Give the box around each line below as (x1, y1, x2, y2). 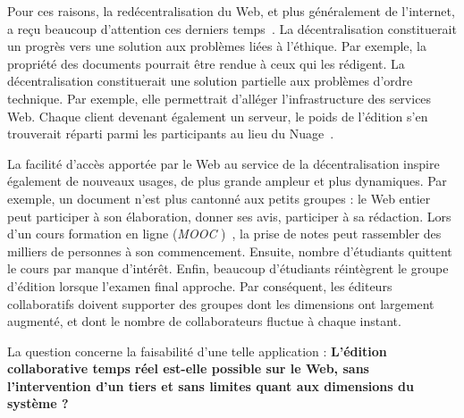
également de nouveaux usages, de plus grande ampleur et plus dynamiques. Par (7, 171, 447, 190)
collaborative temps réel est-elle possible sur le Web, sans (7, 359, 369, 378)
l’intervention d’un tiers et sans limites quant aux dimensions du (7, 376, 414, 395)
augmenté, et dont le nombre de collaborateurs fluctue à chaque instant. (7, 312, 401, 330)
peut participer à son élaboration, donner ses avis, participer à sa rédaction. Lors (7, 206, 451, 225)
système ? (7, 394, 69, 413)
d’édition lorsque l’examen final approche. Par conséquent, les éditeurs (7, 276, 392, 295)
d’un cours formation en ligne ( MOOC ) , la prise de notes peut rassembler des (7, 224, 442, 243)
